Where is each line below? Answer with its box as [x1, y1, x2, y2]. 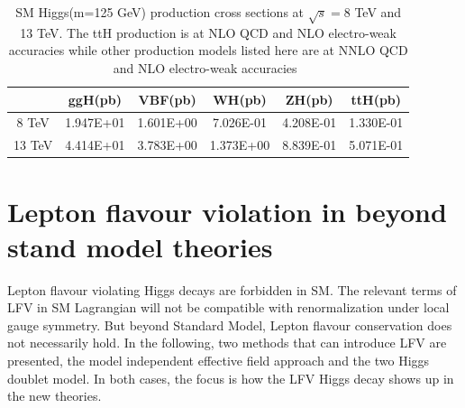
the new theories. [7, 386, 102, 405]
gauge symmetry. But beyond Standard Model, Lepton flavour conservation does [7, 315, 452, 334]
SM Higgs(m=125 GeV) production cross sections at [15, 3, 305, 21]
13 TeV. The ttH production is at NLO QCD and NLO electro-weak [20, 23, 397, 42]
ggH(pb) [68, 89, 122, 108]
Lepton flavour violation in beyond [7, 192, 447, 229]
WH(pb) [213, 89, 267, 108]
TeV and [354, 3, 402, 21]
